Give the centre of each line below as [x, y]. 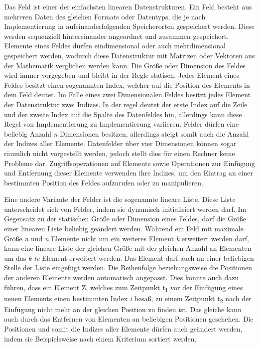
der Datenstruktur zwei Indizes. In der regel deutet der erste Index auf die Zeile [126, 104]
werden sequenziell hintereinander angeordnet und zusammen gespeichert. [117, 36]
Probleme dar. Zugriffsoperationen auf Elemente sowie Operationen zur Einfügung [129, 163]
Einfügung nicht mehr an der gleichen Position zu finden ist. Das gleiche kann [123, 309]
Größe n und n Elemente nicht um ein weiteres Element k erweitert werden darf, [127, 238]
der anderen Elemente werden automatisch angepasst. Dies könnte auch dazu [122, 277]
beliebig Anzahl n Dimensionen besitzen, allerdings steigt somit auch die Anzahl [127, 133]
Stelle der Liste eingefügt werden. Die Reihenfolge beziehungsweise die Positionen [128, 267]
